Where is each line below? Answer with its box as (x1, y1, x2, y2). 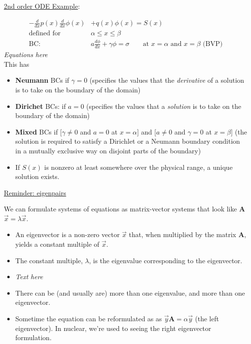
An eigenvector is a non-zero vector (15, 229, 120, 239)
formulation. (15, 332, 52, 343)
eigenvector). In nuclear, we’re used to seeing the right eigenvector (15, 323, 211, 333)
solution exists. (15, 171, 59, 181)
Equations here (4, 49, 48, 60)
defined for (29, 30, 61, 37)
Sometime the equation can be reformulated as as (15, 314, 162, 324)
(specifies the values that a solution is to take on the (86, 101, 241, 111)
